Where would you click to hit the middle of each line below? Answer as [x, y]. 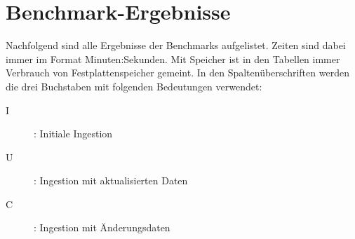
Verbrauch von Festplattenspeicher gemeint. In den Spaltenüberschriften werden [177, 73]
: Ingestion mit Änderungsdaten [102, 227]
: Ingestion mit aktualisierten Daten [111, 180]
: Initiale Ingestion [73, 134]
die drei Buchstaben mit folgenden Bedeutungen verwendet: [134, 86]
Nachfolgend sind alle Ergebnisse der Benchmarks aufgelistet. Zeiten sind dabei [176, 45]
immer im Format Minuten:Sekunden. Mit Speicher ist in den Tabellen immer [173, 59]
